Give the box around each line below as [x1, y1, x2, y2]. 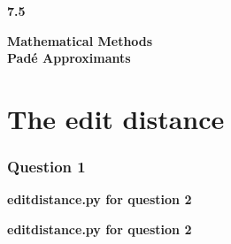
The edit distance [7, 100, 225, 136]
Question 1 [7, 156, 86, 178]
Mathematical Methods [7, 31, 153, 50]
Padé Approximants [7, 49, 131, 67]
